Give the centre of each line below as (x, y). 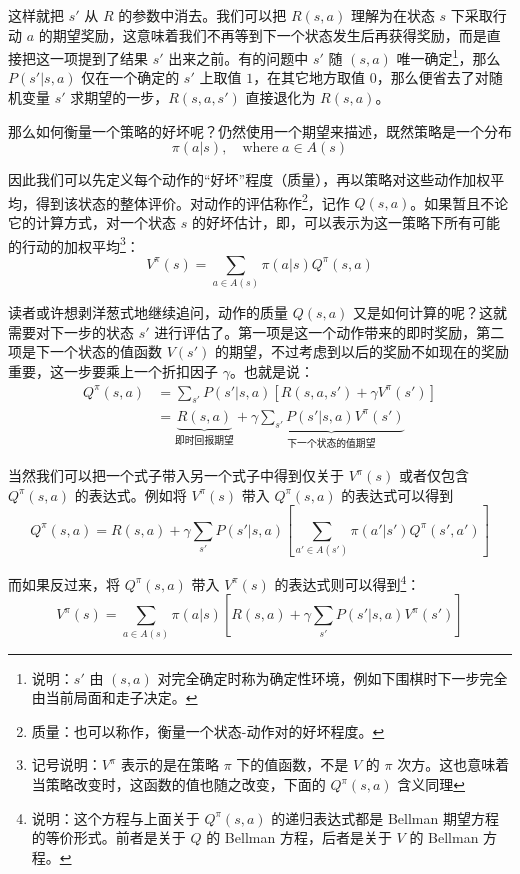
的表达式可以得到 (397, 494)
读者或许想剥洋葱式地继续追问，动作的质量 (148, 312)
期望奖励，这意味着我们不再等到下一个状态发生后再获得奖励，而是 (269, 34)
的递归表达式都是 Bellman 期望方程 (385, 817)
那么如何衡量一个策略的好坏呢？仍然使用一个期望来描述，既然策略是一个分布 (260, 130)
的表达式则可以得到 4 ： (347, 582)
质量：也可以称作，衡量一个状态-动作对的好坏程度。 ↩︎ (208, 730)
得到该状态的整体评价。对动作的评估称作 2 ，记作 (192, 201)
